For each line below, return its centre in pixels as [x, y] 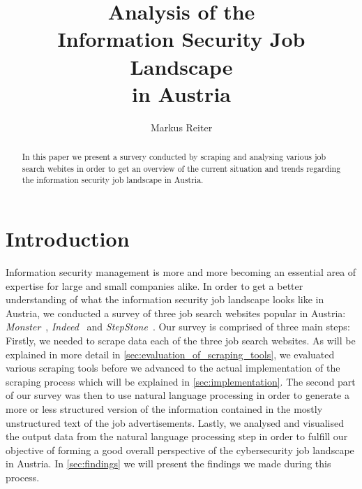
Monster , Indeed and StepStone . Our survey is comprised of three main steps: [178, 327]
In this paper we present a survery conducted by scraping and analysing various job [174, 157]
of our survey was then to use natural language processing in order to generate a [178, 395]
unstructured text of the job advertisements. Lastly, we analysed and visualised [175, 422]
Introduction [68, 239]
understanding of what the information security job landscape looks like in [165, 299]
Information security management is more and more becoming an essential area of [181, 271]
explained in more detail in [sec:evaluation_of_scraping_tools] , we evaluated [170, 354]
